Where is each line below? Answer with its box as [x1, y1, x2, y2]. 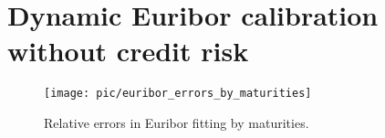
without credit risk [7, 32, 249, 69]
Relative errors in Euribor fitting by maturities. [44, 112, 309, 132]
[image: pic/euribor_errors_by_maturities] [44, 87, 312, 101]
